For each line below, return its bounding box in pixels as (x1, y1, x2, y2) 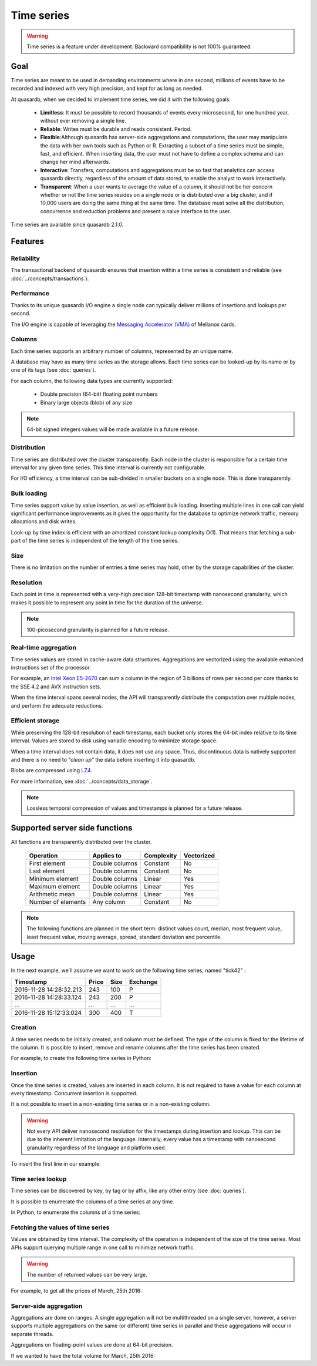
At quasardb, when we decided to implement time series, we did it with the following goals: (11, 96, 231, 103)
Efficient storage (11, 716, 60, 725)
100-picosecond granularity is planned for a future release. (26, 626, 170, 633)
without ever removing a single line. (40, 117, 126, 125)
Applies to (92, 852, 122, 860)
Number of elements (29, 897, 86, 906)
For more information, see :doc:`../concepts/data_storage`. (11, 778, 153, 785)
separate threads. (11, 1330, 54, 1337)
